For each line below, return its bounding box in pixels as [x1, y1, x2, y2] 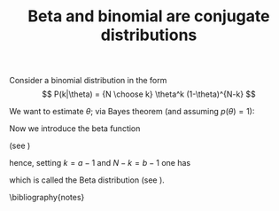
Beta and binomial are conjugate [27, 6, 270, 27]
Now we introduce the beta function [9, 123, 141, 134]
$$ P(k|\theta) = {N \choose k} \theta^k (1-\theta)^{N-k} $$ [41, 89, 257, 99]
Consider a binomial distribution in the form [9, 75, 167, 86]
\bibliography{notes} [9, 192, 85, 203]
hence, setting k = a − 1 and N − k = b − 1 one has [9, 158, 191, 168]
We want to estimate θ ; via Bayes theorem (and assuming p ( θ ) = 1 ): [9, 106, 255, 117]
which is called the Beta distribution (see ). [9, 175, 166, 185]
